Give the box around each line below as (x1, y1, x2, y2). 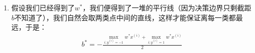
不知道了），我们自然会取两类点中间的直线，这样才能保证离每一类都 (14, 12, 236, 22)
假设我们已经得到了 (11, 2, 75, 12)
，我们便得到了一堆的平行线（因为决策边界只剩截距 (82, 2, 251, 12)
